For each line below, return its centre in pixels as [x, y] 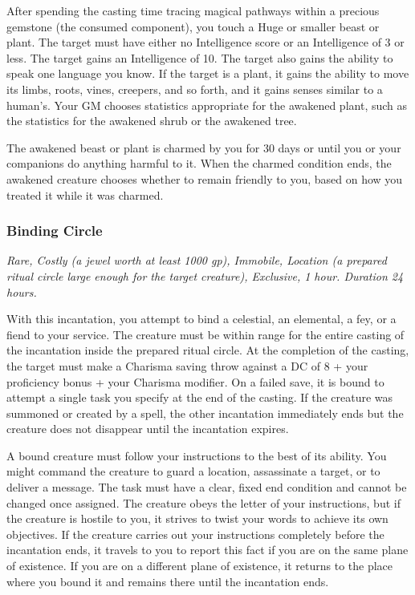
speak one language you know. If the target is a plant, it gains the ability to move [208, 73]
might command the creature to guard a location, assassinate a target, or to [193, 471]
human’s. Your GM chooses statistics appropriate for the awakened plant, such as [207, 105]
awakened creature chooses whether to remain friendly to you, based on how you [205, 178]
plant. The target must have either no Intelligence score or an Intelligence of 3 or [205, 42]
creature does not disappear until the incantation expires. [148, 429]
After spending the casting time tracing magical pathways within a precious [193, 10]
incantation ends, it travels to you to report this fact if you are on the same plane [207, 550]
